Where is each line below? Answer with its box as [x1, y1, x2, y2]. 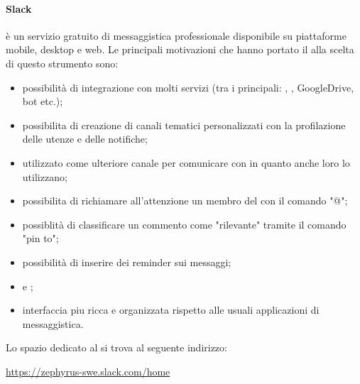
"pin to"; [22, 231, 59, 246]
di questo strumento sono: [6, 55, 119, 70]
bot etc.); [22, 94, 63, 109]
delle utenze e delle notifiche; [22, 131, 148, 146]
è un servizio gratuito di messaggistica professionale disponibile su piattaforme [6, 28, 347, 43]
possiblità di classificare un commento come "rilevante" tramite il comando [22, 216, 347, 231]
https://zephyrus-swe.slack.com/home [6, 363, 170, 378]
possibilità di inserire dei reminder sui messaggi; [22, 254, 231, 269]
